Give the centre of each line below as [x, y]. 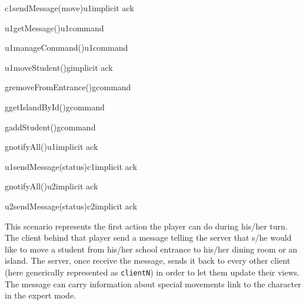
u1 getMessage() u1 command [54, 27]
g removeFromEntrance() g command [68, 87]
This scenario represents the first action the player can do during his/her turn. [146, 226]
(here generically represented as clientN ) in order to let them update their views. [152, 272]
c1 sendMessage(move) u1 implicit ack [69, 8]
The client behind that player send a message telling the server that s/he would [148, 237]
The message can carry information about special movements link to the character [153, 283]
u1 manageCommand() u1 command [66, 47]
